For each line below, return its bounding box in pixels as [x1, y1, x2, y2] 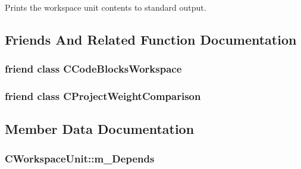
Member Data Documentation [5, 120, 195, 138]
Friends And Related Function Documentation [5, 30, 297, 48]
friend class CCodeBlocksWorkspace [5, 61, 182, 76]
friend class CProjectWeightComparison [5, 89, 201, 104]
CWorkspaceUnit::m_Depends [5, 151, 155, 165]
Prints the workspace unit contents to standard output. [5, 1, 206, 13]
